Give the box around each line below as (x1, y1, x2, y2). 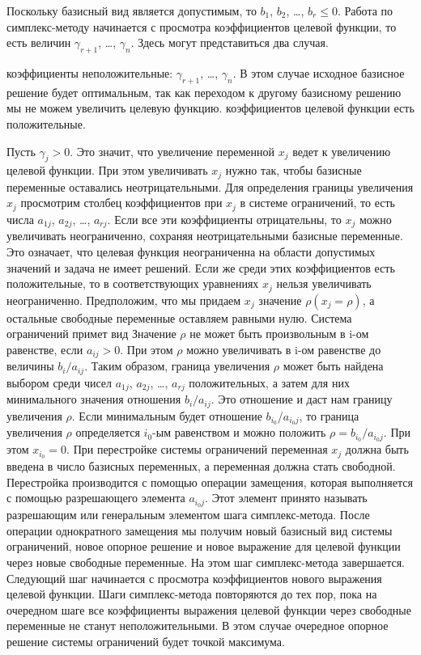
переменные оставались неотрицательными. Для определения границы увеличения (6, 178, 414, 195)
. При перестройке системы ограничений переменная (66, 441, 328, 458)
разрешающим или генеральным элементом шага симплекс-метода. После (6, 506, 370, 523)
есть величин (6, 34, 71, 51)
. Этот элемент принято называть (205, 489, 368, 506)
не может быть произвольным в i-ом (189, 325, 369, 342)
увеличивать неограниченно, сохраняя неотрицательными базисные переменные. (6, 227, 403, 244)
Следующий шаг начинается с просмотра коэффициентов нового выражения (6, 569, 382, 586)
